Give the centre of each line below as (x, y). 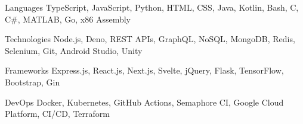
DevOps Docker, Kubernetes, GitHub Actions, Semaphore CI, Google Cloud (144, 102)
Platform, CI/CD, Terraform (57, 114)
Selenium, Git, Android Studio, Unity (74, 50)
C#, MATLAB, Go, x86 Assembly (68, 19)
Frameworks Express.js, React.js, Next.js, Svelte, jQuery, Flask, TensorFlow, (144, 70)
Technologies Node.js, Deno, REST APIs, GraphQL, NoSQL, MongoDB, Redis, (150, 39)
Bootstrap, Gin (33, 82)
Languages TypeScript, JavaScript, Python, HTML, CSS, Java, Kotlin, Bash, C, (152, 7)
